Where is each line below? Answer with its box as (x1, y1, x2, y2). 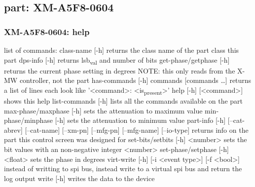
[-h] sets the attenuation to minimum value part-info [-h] (55, 115, 226, 125)
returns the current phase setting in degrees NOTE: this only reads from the (4, 65, 235, 75)
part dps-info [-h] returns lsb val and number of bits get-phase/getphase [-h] (4, 54, 230, 66)
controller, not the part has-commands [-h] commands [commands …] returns (19, 75, 252, 85)
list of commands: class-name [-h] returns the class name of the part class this (4, 45, 239, 55)
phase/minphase (4, 115, 53, 125)
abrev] (4, 124, 23, 135)
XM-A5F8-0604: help (4, 25, 90, 37)
